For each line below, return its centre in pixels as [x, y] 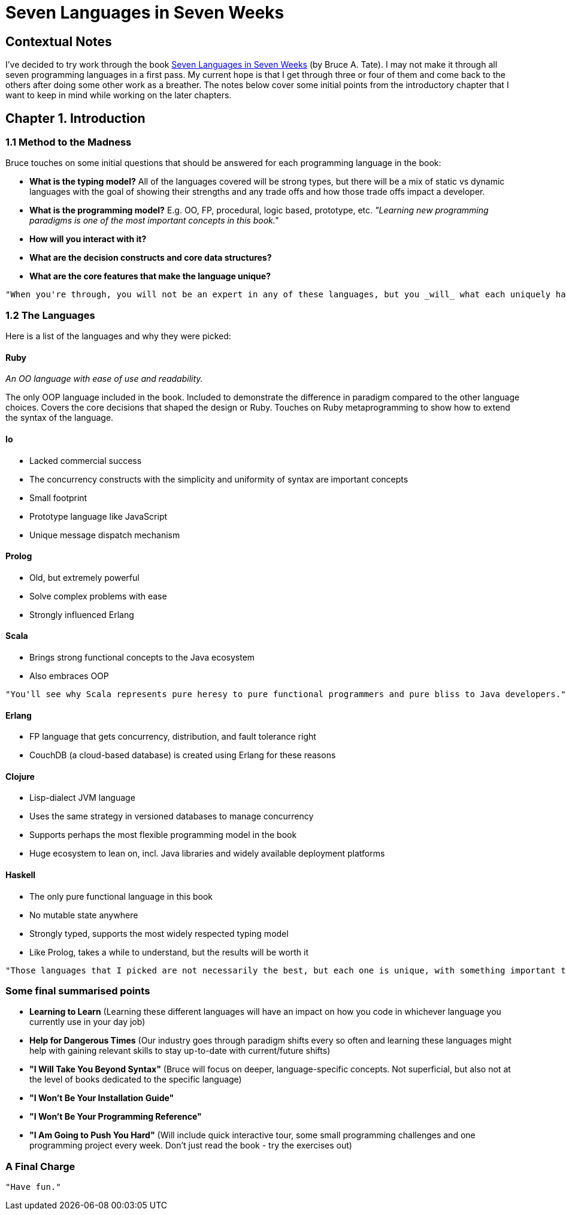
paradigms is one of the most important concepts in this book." [154, 221]
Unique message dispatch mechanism [105, 535]
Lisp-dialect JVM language [82, 798]
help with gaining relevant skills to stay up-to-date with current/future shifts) [180, 1051]
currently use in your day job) [87, 1022]
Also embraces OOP [69, 676]
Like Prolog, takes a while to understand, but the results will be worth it [169, 952]
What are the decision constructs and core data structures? [151, 258]
